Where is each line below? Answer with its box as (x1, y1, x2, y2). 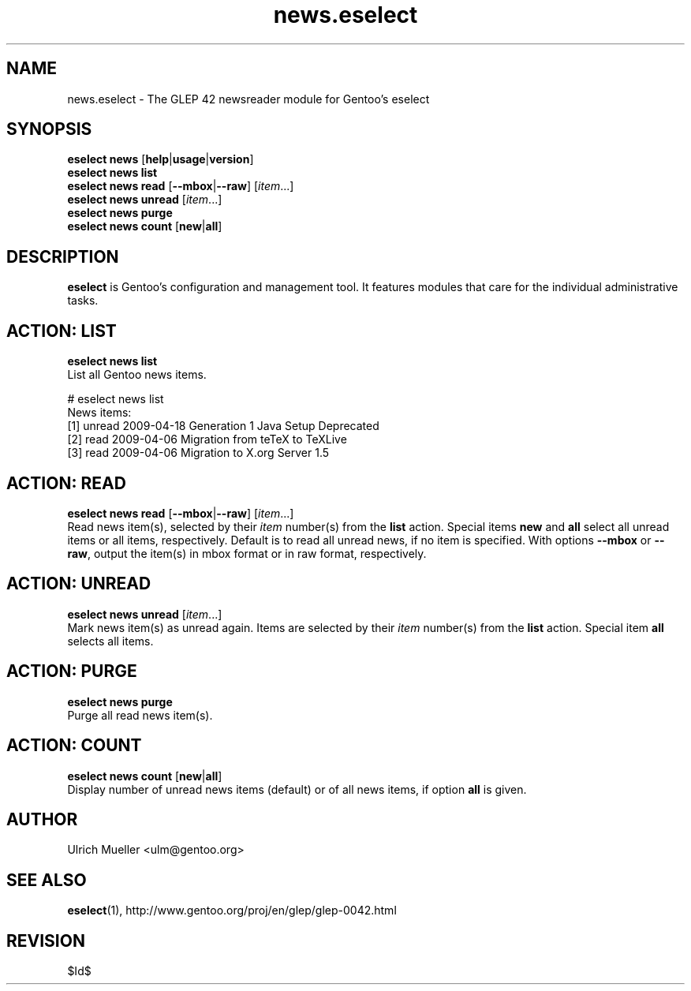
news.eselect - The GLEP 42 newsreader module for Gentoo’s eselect (67, 92, 430, 106)
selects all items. (67, 634, 154, 648)
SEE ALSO (6, 869, 87, 890)
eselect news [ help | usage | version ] (67, 152, 254, 166)
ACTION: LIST (6, 320, 117, 341)
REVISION (6, 930, 85, 951)
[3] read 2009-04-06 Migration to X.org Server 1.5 (67, 446, 330, 460)
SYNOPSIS (6, 119, 92, 140)
